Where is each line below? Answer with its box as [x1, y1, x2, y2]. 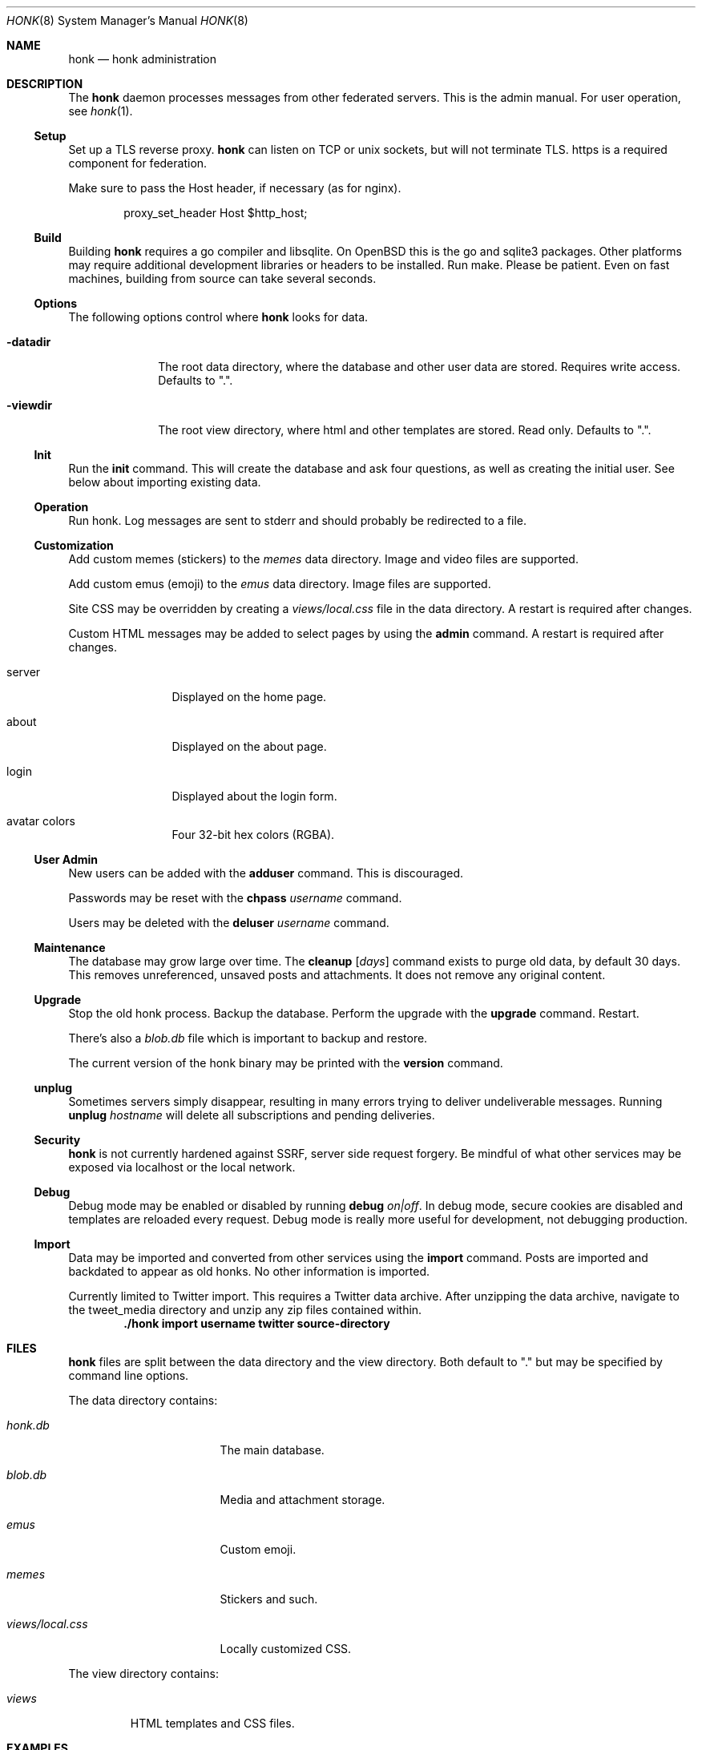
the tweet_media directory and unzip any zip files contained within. [68, 1303, 422, 1317]
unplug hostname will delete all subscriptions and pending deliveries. [68, 1108, 435, 1122]
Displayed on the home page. [171, 690, 327, 704]
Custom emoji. [220, 1542, 297, 1556]
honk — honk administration [68, 52, 216, 66]
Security [34, 1133, 81, 1147]
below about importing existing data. [68, 475, 261, 489]
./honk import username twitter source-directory [123, 1317, 390, 1330]
